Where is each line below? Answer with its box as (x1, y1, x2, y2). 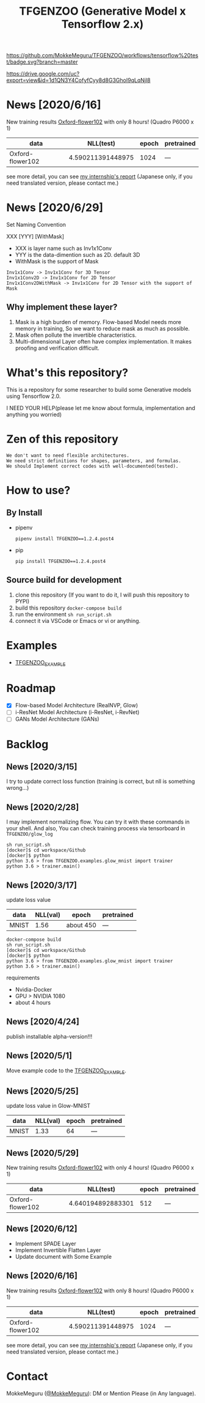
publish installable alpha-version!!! (6, 1033, 93, 1040)
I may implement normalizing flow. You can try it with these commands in (6, 818, 190, 826)
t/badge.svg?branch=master (6, 58, 78, 65)
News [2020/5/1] (6, 1050, 72, 1061)
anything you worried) (6, 411, 62, 418)
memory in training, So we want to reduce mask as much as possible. (15, 325, 190, 332)
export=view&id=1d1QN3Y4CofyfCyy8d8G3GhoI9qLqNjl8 (6, 76, 151, 84)
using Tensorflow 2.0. (6, 392, 61, 400)
